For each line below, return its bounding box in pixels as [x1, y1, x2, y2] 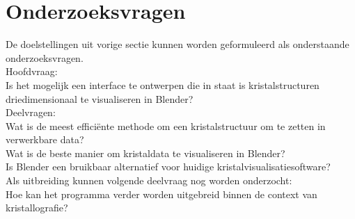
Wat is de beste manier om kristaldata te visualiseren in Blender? [6, 145, 285, 160]
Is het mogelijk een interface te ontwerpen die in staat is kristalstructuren [6, 77, 319, 92]
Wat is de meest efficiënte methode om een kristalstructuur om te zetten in [6, 118, 326, 133]
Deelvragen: [6, 105, 56, 120]
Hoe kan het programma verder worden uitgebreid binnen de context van [6, 186, 317, 201]
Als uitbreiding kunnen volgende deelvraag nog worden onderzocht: [6, 173, 292, 188]
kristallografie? [6, 200, 68, 215]
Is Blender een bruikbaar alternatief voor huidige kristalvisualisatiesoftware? [6, 159, 331, 174]
